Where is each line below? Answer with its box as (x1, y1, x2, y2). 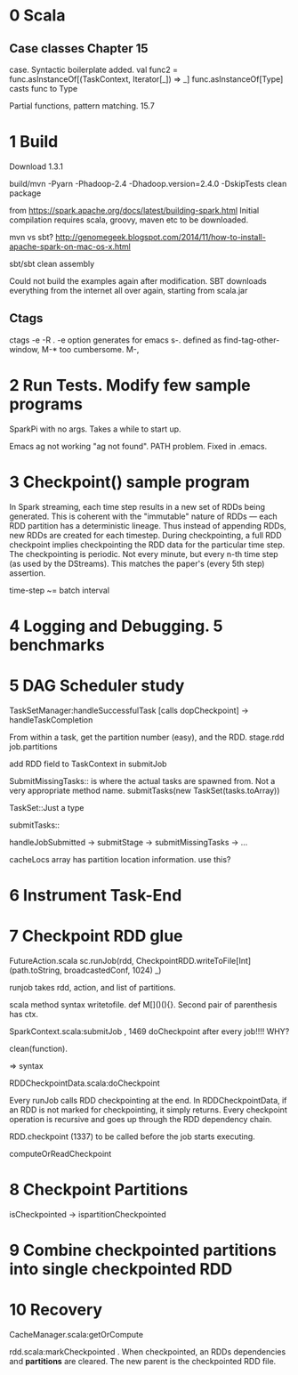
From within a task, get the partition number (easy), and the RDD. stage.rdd (9, 732, 285, 742)
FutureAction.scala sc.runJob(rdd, (9, 955, 135, 966)
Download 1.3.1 (9, 161, 64, 172)
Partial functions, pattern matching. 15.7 (9, 101, 156, 111)
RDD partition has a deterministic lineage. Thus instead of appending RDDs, (9, 520, 286, 530)
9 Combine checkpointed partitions (9, 1241, 278, 1260)
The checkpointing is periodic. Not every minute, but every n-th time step (9, 548, 278, 559)
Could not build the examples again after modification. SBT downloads (9, 275, 267, 286)
